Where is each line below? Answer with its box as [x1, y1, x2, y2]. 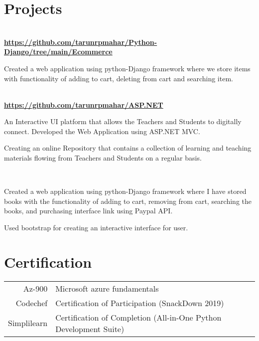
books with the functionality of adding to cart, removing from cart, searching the [4, 195, 252, 206]
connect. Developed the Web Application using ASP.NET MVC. [4, 126, 200, 136]
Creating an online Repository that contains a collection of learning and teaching [4, 143, 252, 153]
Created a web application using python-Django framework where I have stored [4, 186, 247, 196]
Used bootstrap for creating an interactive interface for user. [4, 222, 188, 233]
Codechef [15, 297, 48, 309]
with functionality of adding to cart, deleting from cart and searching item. [4, 73, 233, 83]
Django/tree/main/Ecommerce [4, 46, 113, 57]
